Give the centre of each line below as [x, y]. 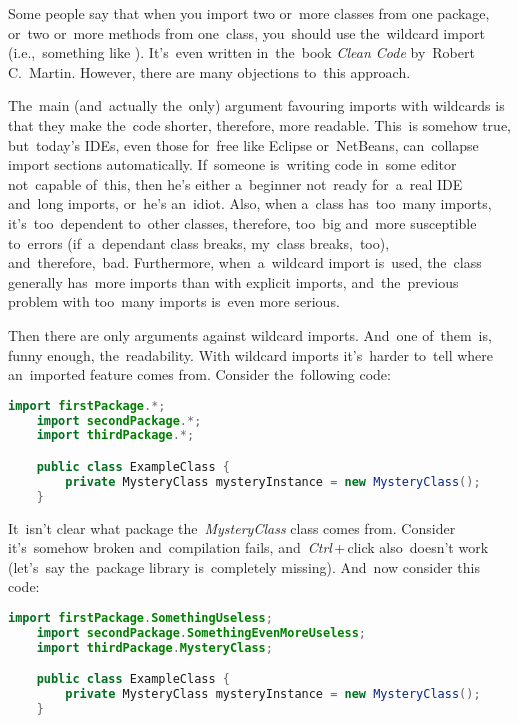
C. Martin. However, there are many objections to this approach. [209, 71]
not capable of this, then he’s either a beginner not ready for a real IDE [235, 183]
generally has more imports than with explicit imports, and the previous [233, 281]
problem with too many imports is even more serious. [174, 301]
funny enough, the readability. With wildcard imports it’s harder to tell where [251, 354]
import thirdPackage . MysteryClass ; [154, 647]
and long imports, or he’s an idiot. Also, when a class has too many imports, [250, 203]
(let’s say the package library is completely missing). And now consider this [244, 566]
